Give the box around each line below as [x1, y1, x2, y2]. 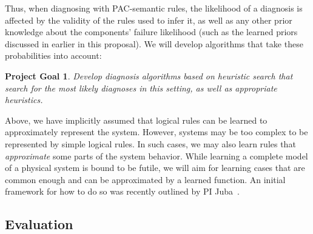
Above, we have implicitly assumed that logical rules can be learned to [5, 113, 268, 126]
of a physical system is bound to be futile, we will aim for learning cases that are [5, 161, 305, 174]
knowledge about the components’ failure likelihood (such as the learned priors [5, 25, 298, 38]
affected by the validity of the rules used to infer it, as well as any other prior [5, 13, 292, 26]
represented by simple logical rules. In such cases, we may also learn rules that [5, 137, 296, 150]
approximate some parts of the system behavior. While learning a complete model [5, 149, 308, 162]
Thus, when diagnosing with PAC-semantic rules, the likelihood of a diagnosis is [5, 2, 303, 14]
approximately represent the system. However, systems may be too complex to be [5, 125, 308, 138]
